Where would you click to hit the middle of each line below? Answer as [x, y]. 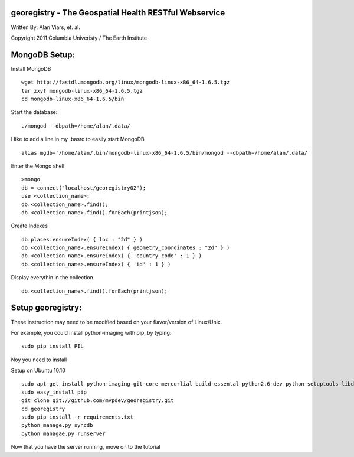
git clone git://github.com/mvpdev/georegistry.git [98, 401]
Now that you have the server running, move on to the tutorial [86, 447]
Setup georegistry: [46, 308]
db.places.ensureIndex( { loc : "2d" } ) [82, 239]
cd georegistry [43, 409]
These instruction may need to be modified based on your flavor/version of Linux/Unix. [117, 322]
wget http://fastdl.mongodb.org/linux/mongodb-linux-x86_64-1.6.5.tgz [126, 82]
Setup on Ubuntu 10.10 [38, 371]
